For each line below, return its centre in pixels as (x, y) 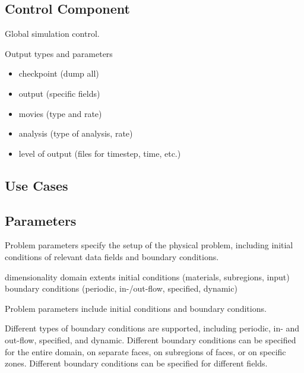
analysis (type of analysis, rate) (76, 133)
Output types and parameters (59, 53)
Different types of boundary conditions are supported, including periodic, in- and (152, 328)
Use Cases (37, 185)
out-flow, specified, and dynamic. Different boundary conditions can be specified (151, 339)
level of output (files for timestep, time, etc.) (100, 153)
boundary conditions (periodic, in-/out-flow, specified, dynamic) (121, 288)
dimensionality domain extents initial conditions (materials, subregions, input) (147, 276)
